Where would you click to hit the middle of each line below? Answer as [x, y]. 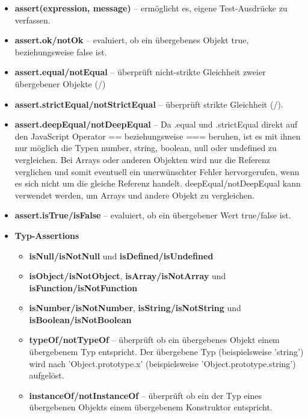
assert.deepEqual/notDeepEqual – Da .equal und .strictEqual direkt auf [156, 124]
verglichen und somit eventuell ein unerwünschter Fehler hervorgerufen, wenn [157, 171]
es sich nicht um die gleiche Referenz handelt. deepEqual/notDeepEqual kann [158, 183]
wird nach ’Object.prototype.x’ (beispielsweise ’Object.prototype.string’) [162, 363]
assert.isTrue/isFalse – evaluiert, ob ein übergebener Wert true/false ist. [153, 215]
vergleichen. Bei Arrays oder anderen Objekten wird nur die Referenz [143, 159]
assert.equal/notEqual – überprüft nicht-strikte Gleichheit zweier [140, 72]
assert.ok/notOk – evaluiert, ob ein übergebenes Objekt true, [132, 40]
